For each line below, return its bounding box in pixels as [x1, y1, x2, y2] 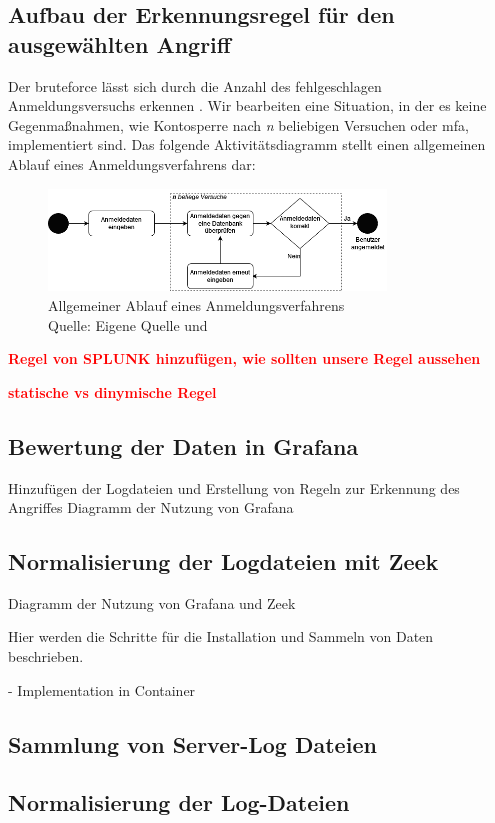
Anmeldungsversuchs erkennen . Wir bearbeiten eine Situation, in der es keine [8, 95, 487, 116]
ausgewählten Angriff [8, 28, 231, 59]
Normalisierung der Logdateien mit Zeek [8, 546, 439, 577]
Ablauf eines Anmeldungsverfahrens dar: [8, 153, 256, 174]
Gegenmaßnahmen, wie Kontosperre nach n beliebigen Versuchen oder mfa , [8, 114, 469, 135]
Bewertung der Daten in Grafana [8, 430, 359, 461]
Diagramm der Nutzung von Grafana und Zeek [8, 592, 296, 613]
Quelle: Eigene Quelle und [48, 314, 208, 335]
